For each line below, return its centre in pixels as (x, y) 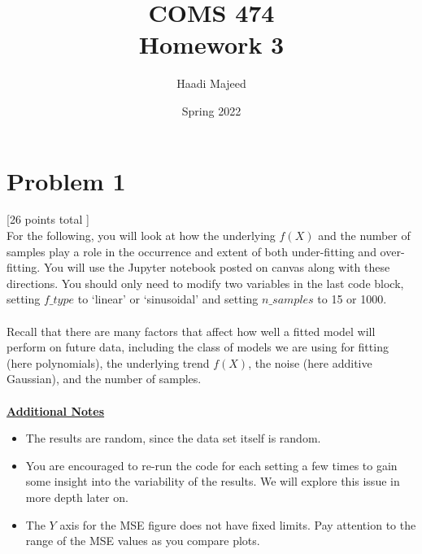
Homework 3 (211, 44)
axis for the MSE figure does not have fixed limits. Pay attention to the (238, 524)
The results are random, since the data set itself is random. (173, 438)
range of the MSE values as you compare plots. (143, 541)
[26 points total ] (48, 219)
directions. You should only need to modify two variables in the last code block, (205, 283)
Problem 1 (66, 180)
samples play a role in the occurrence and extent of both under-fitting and (191, 251)
